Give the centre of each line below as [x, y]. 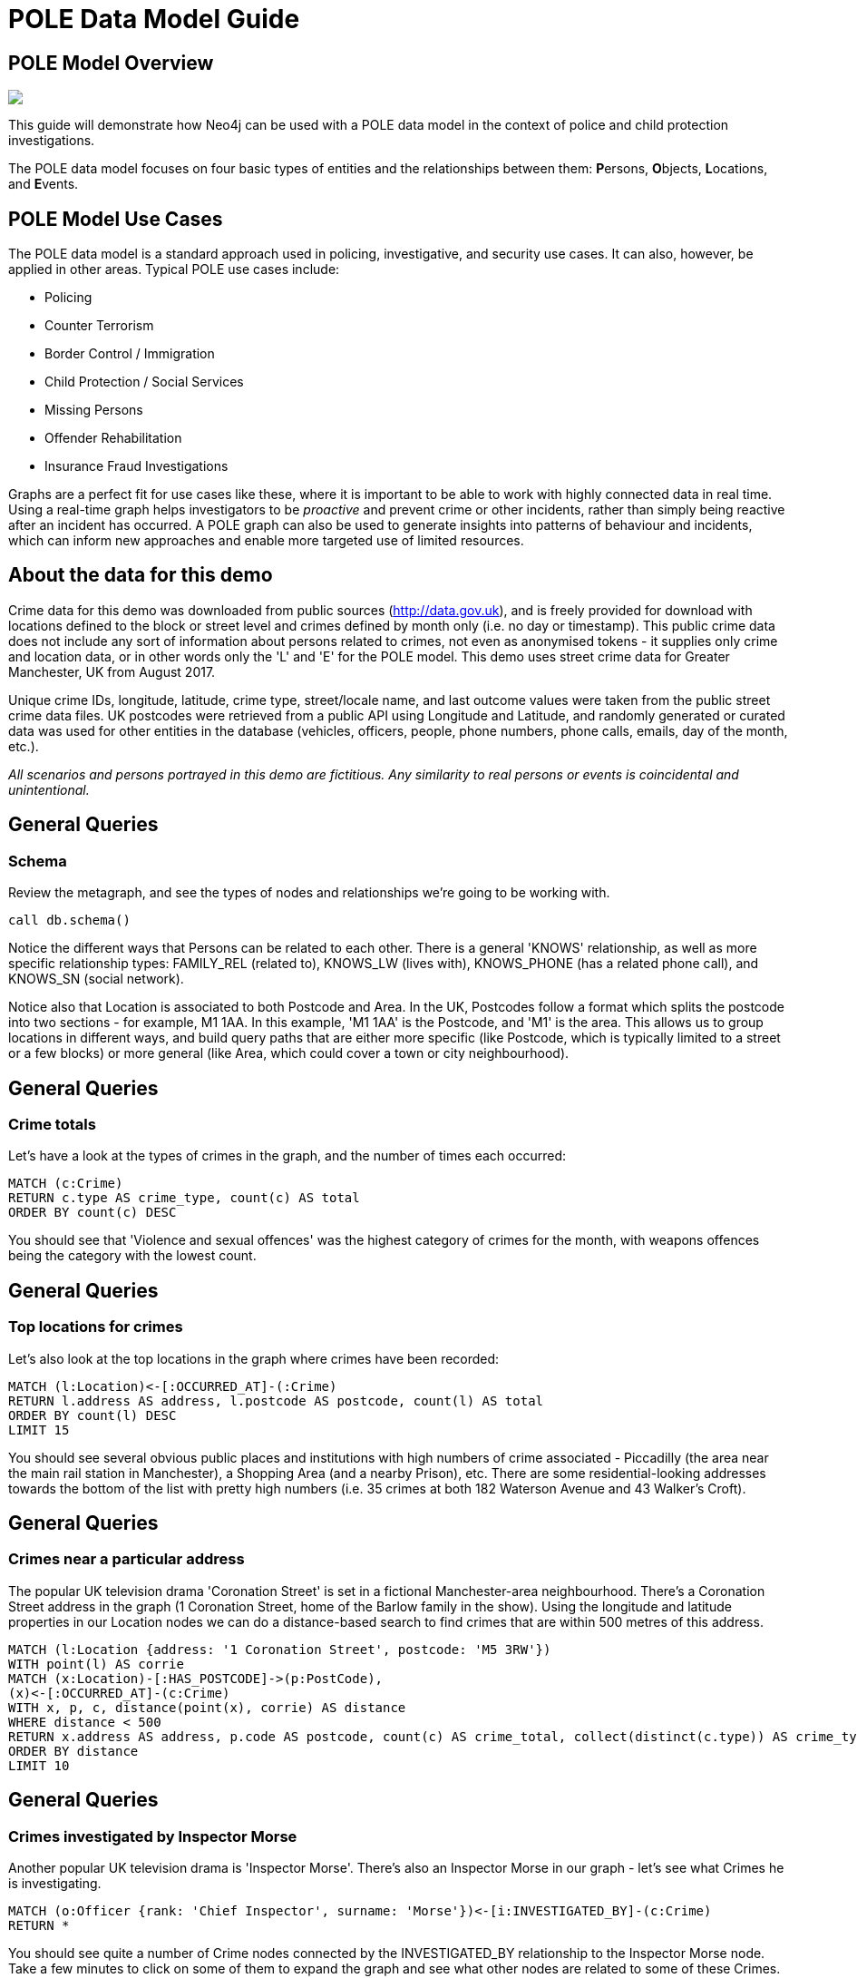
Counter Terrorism [99, 326]
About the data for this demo [141, 575]
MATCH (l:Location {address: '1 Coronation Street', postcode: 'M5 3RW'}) [280, 1649]
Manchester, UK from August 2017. [112, 671]
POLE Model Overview [111, 63]
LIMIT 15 [39, 1430]
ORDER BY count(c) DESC [93, 1213]
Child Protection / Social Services [144, 382]
